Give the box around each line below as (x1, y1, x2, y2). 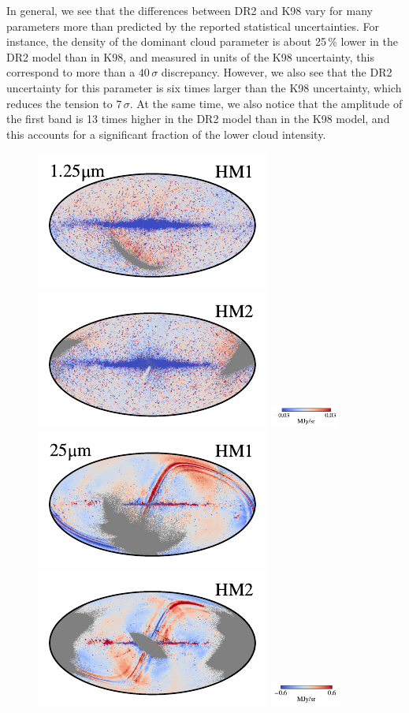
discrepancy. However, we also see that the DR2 (161, 64, 392, 80)
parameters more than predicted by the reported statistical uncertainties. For (6, 17, 379, 34)
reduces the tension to (6, 95, 113, 111)
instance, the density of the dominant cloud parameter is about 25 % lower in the (6, 33, 398, 50)
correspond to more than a (6, 64, 136, 80)
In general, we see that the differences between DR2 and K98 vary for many (6, 2, 373, 18)
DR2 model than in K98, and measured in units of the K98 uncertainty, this (6, 48, 375, 65)
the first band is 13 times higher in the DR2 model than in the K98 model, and (6, 110, 390, 127)
